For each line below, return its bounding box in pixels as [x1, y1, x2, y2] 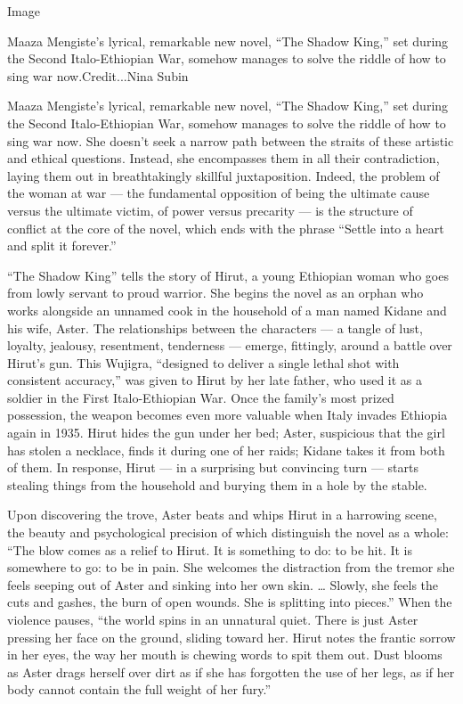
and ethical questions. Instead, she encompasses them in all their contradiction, [7, 149, 440, 168]
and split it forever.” [7, 236, 117, 255]
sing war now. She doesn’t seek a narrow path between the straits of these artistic [7, 131, 454, 150]
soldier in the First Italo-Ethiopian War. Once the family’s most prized [7, 388, 394, 406]
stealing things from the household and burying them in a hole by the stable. [7, 475, 427, 494]
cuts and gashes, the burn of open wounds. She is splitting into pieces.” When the [7, 593, 452, 611]
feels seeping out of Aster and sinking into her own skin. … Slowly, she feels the [7, 575, 439, 593]
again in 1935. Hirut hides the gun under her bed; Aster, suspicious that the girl [7, 423, 445, 442]
